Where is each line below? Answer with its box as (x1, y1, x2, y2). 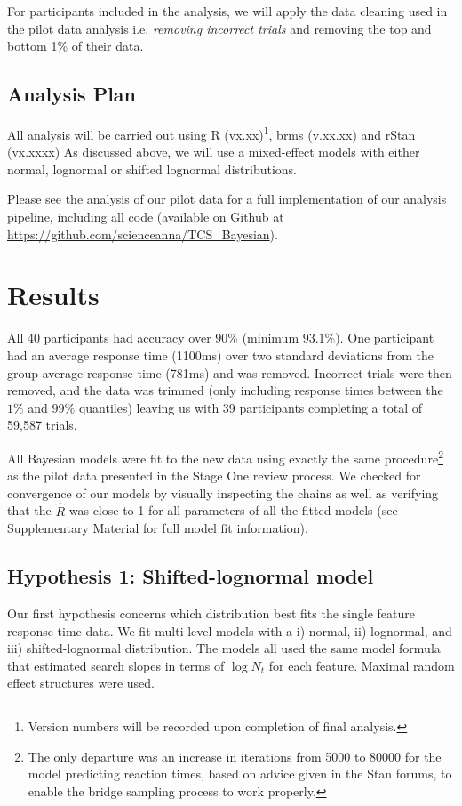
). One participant (335, 328, 434, 347)
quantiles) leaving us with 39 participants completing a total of (78, 398, 422, 416)
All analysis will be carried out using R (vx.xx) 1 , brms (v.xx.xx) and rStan (7, 122, 416, 143)
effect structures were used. (7, 673, 155, 692)
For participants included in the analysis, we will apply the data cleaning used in (7, 2, 448, 20)
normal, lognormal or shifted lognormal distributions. (7, 159, 297, 178)
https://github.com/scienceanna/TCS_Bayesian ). (7, 224, 278, 243)
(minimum (242, 328, 299, 347)
